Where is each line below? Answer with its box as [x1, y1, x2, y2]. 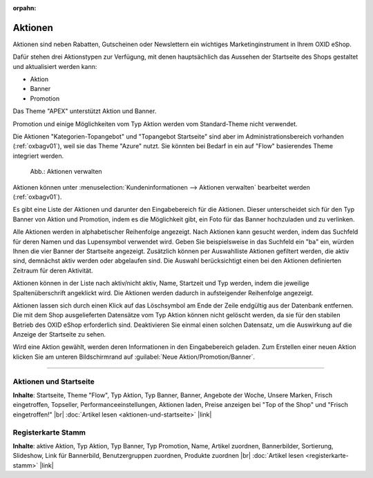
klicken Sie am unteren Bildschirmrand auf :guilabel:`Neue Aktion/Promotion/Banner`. [12, 352, 256, 361]
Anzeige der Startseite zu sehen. [12, 330, 106, 339]
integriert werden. [12, 152, 64, 160]
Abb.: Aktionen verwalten [30, 168, 103, 176]
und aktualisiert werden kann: [12, 62, 97, 70]
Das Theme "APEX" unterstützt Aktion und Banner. [12, 107, 157, 115]
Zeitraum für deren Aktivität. [12, 266, 93, 275]
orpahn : [12, 4, 37, 12]
